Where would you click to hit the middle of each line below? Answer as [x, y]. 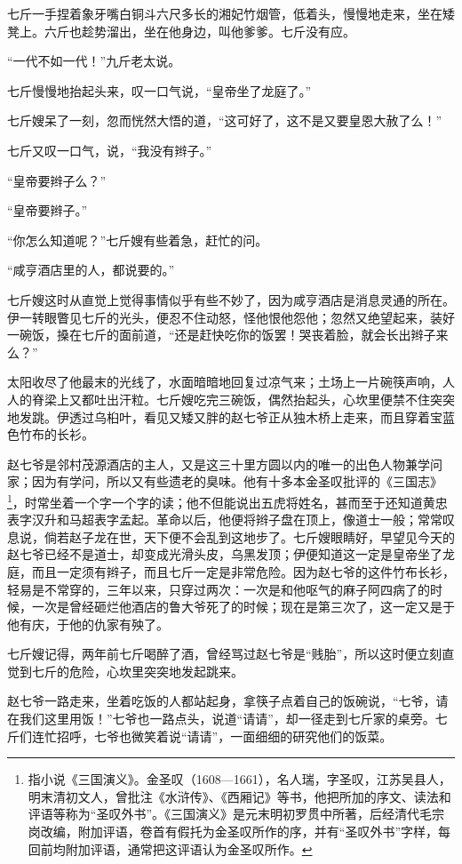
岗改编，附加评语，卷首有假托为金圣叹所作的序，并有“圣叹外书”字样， [233, 832]
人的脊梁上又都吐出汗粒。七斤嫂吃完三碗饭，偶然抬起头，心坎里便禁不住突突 [231, 399]
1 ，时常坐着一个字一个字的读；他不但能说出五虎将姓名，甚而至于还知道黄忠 [227, 500]
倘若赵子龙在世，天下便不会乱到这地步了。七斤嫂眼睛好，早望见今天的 [249, 536]
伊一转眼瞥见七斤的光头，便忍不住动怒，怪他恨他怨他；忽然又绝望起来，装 [225, 317]
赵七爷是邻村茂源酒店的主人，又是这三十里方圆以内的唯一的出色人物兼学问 [225, 464]
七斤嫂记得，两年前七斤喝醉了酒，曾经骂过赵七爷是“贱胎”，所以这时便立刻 [225, 654]
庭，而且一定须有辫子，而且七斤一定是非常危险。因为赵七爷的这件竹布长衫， [231, 571]
